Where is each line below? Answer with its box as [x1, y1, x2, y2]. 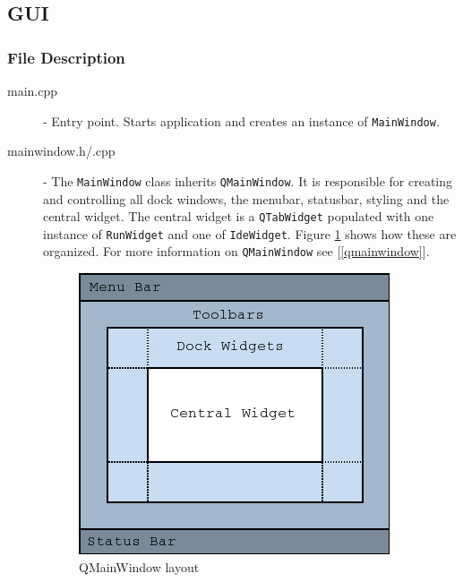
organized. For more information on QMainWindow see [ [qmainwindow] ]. [43, 242, 430, 261]
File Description [7, 46, 125, 68]
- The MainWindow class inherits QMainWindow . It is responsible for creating [43, 171, 453, 190]
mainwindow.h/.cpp [7, 141, 116, 160]
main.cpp [7, 81, 58, 99]
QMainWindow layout [79, 557, 200, 576]
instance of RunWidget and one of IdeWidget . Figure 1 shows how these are [43, 224, 457, 243]
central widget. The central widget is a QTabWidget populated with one [43, 207, 434, 226]
